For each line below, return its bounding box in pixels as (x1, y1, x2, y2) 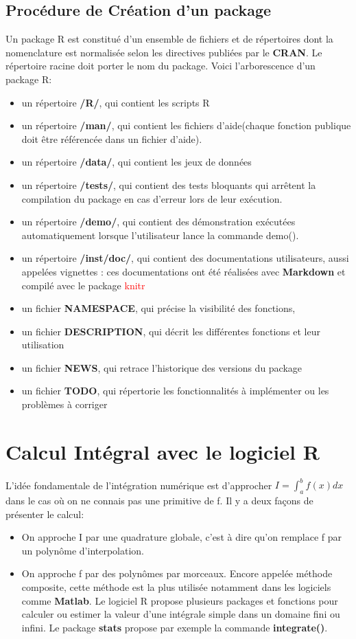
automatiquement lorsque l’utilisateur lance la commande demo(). (21, 227, 299, 242)
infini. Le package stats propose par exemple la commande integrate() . (21, 620, 328, 634)
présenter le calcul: (5, 506, 84, 521)
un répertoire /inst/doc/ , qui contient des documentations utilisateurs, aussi (21, 251, 349, 265)
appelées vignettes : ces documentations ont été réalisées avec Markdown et (21, 264, 346, 278)
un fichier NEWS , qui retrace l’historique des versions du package (21, 360, 302, 374)
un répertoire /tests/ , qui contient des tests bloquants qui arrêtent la (21, 177, 316, 192)
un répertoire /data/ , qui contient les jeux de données (21, 155, 252, 169)
